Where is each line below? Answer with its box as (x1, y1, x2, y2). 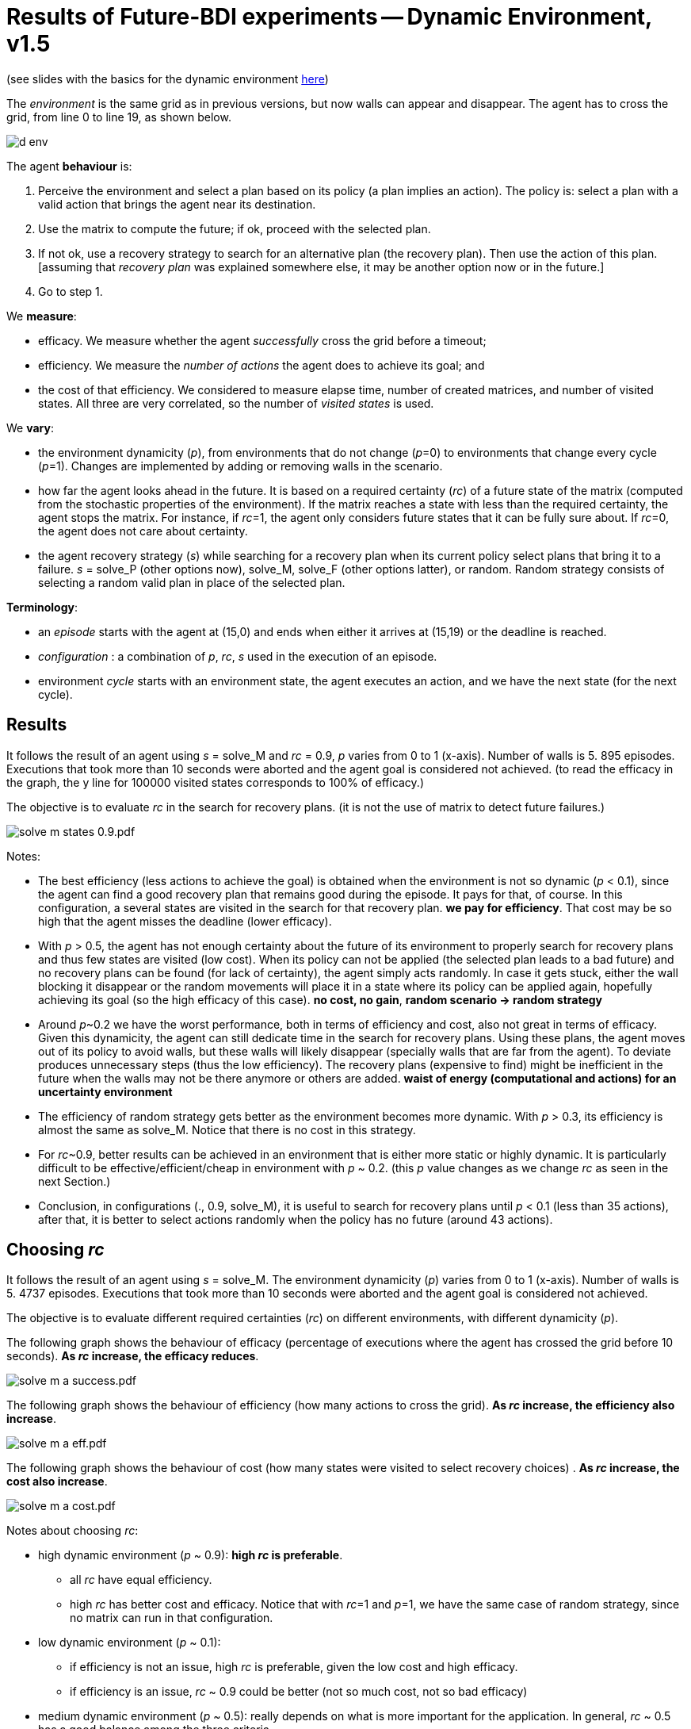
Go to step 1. (38, 284, 103, 298)
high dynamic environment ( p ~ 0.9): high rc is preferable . (38, 1548, 343, 1562)
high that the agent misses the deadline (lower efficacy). (38, 914, 332, 928)
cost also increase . (6, 1474, 108, 1489)
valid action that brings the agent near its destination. (38, 197, 316, 211)
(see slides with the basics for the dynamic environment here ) (6, 71, 329, 86)
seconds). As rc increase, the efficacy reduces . (6, 1349, 259, 1363)
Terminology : (6, 600, 78, 614)
